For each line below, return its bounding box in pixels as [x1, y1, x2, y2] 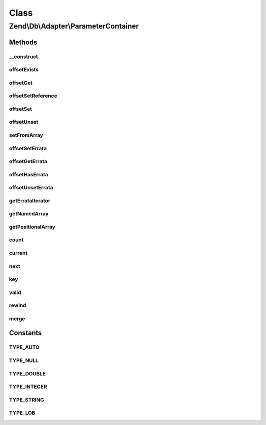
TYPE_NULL [9, 357, 39, 364]
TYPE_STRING [9, 396, 44, 403]
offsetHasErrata [9, 171, 49, 178]
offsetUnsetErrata [9, 184, 54, 191]
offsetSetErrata [9, 145, 47, 152]
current [9, 250, 28, 257]
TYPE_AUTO [9, 344, 40, 351]
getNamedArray [9, 210, 49, 217]
